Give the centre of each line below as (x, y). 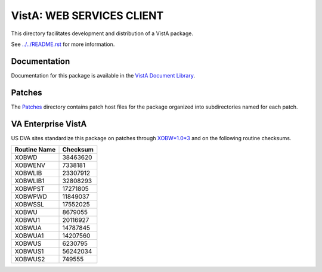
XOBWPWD (31, 197)
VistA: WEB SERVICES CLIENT (87, 16)
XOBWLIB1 (30, 181)
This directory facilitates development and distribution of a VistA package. (102, 33)
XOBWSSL (30, 205)
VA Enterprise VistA (49, 124)
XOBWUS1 (29, 252)
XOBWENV (30, 165)
